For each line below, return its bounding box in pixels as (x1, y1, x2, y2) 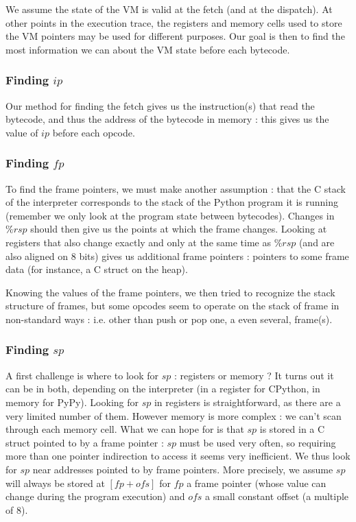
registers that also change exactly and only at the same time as (5, 235, 271, 249)
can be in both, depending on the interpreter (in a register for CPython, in (5, 381, 320, 396)
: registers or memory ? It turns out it (174, 368, 334, 382)
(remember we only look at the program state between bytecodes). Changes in (5, 208, 335, 222)
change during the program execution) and (5, 489, 185, 503)
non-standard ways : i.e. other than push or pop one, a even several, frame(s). (5, 311, 333, 326)
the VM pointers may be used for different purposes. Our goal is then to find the (5, 29, 345, 43)
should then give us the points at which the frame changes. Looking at (30, 222, 327, 236)
